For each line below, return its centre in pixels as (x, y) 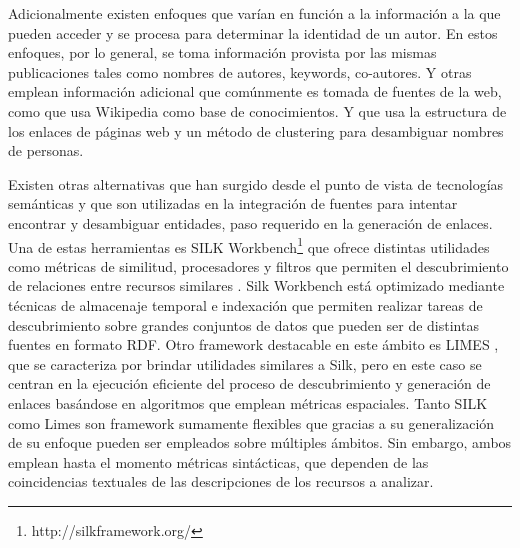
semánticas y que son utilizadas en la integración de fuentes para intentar (233, 203)
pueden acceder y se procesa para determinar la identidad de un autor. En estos (253, 32)
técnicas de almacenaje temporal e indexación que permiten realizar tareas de (245, 304)
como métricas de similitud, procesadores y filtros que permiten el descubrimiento (258, 265)
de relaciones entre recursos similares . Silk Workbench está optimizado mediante (256, 285)
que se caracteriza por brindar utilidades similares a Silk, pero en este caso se (245, 363)
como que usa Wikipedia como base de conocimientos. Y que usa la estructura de (257, 110)
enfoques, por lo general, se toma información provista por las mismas (222, 52)
